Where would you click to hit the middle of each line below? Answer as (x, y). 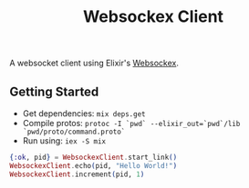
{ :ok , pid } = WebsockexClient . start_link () (93, 157)
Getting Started (54, 91)
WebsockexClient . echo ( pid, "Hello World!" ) (93, 165)
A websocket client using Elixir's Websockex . (94, 63)
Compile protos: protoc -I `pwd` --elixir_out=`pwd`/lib (131, 123)
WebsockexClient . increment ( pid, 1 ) (77, 174)
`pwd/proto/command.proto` (74, 132)
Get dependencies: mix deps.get (84, 114)
